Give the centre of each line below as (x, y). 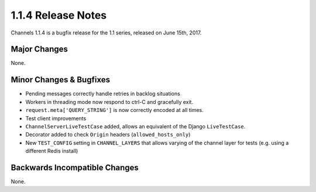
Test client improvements (56, 118)
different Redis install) (52, 151)
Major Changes (39, 49)
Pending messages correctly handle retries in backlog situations (103, 94)
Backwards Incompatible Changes (75, 167)
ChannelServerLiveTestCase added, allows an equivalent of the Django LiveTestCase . (135, 126)
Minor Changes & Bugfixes (61, 80)
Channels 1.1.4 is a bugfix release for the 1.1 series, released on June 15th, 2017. (106, 33)
